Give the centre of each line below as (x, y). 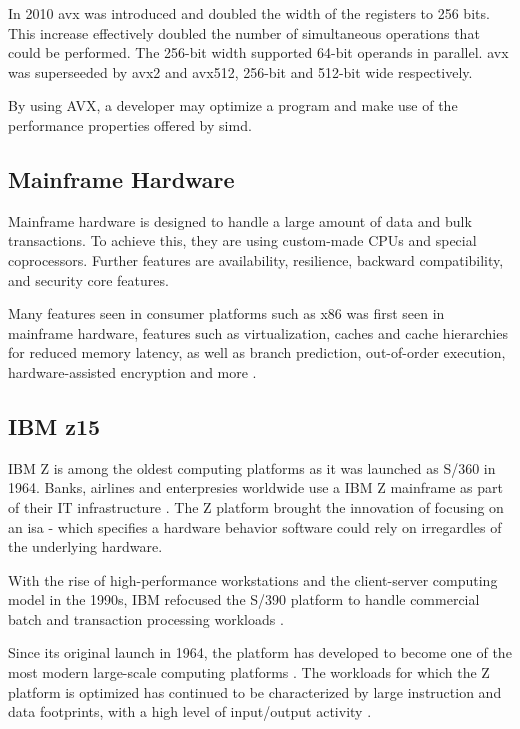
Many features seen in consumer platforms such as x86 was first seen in (226, 313)
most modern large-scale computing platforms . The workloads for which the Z (249, 672)
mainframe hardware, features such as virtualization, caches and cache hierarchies (258, 332)
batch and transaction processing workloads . (146, 618)
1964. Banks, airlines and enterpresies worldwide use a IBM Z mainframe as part (255, 487)
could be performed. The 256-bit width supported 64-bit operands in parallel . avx (258, 52)
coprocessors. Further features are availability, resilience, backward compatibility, (256, 259)
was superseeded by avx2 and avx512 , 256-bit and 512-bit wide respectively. (240, 71)
